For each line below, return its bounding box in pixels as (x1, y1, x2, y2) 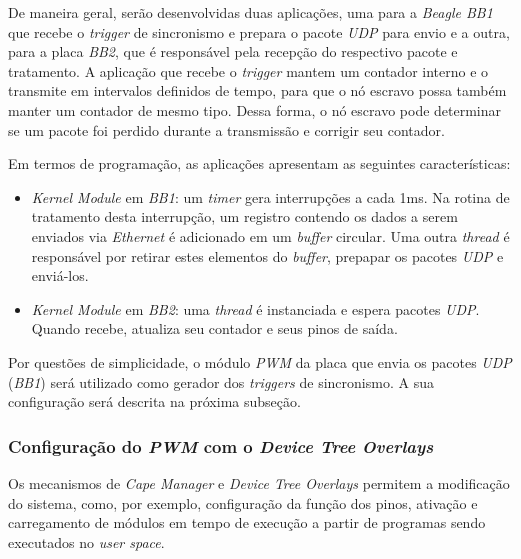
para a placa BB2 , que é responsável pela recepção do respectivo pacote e (8, 41, 458, 62)
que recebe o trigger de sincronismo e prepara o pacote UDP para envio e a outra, (8, 21, 510, 42)
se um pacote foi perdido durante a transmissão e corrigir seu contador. (8, 119, 445, 140)
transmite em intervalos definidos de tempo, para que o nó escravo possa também (8, 80, 507, 101)
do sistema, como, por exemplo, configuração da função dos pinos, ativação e (8, 492, 478, 513)
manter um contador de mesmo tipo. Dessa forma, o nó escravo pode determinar (8, 99, 502, 120)
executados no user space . (8, 531, 165, 552)
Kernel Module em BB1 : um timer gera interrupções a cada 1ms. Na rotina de (31, 186, 510, 207)
